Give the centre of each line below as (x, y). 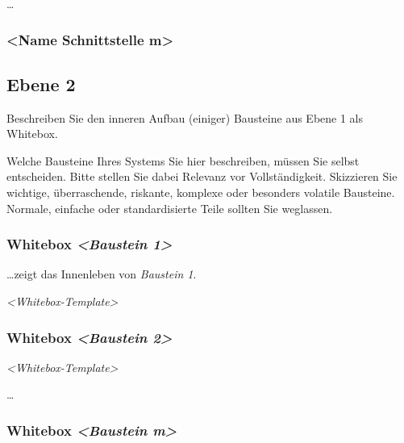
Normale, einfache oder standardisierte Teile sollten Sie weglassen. (170, 208)
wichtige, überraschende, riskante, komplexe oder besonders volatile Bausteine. (201, 192)
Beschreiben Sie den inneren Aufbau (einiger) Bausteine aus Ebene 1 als (185, 117)
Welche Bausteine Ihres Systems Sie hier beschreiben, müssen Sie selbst (183, 160)
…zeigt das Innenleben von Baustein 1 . (102, 274)
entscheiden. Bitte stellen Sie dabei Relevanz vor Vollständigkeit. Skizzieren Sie (202, 176)
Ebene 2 (41, 84)
